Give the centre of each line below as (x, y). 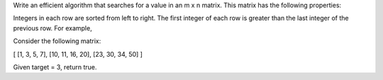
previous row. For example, (52, 28)
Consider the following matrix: (57, 41)
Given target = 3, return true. (55, 67)
